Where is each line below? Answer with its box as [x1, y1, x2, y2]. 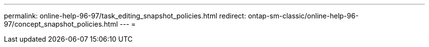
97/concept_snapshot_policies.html [4, 20, 118, 28]
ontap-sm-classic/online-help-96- [248, 12, 359, 20]
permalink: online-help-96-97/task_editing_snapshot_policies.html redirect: [4, 12, 246, 20]
